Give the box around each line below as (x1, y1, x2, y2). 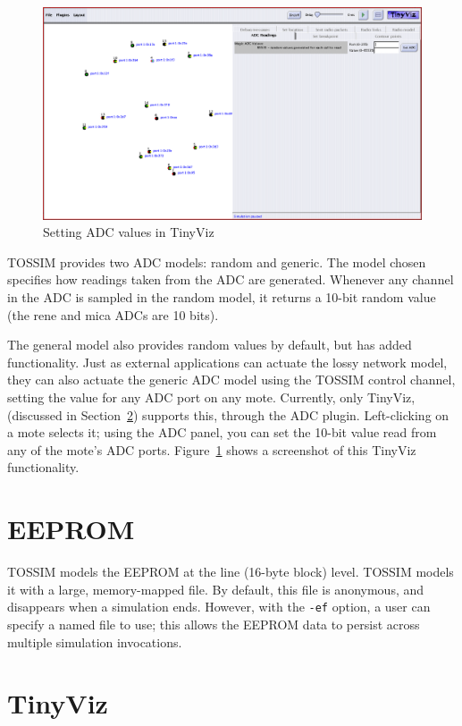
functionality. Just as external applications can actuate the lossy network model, (7, 352, 448, 371)
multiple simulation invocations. (7, 632, 182, 651)
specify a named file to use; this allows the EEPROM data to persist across (7, 614, 420, 633)
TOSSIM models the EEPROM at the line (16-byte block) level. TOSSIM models (7, 562, 454, 581)
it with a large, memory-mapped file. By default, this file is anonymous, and (7, 579, 424, 598)
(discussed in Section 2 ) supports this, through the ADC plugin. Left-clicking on (7, 405, 449, 424)
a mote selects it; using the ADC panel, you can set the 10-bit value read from (7, 423, 437, 442)
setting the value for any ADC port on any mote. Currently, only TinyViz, (7, 388, 416, 407)
